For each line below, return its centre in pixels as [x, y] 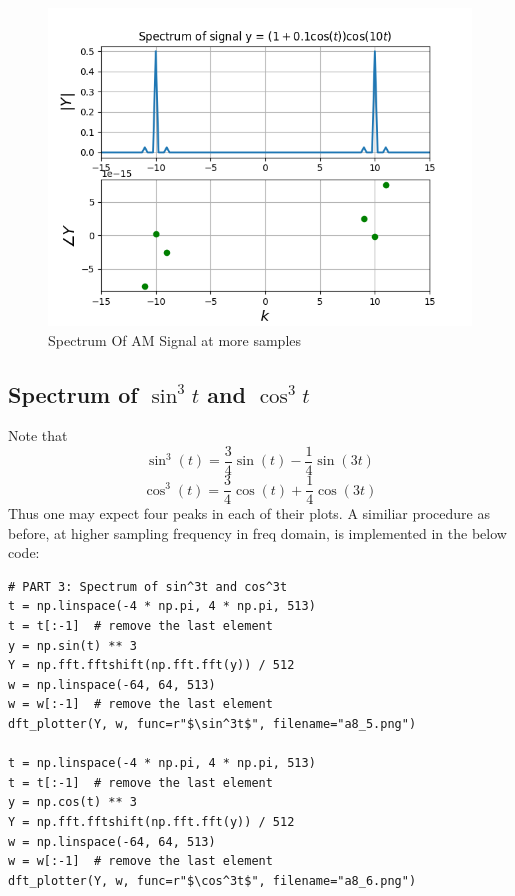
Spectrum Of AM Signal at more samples [175, 339]
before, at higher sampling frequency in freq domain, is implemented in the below [257, 532]
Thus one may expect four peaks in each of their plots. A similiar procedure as [249, 513]
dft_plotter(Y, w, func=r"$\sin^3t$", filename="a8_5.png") [212, 724]
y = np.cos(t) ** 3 [72, 802]
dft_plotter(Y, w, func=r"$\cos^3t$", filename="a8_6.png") [212, 880]
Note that [38, 435]
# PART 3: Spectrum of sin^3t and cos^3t [148, 586]
